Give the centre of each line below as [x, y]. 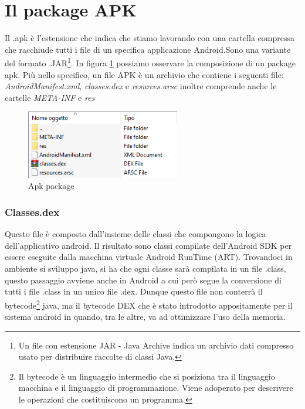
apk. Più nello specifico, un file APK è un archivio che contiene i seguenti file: [144, 74]
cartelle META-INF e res [50, 97]
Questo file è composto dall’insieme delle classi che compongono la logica [135, 234]
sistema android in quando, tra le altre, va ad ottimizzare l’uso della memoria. [145, 317]
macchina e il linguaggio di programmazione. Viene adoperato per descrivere [156, 388]
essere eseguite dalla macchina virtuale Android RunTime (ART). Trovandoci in [149, 257]
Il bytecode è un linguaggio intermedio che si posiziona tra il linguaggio [147, 376]
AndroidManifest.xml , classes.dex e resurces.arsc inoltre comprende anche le [141, 86]
